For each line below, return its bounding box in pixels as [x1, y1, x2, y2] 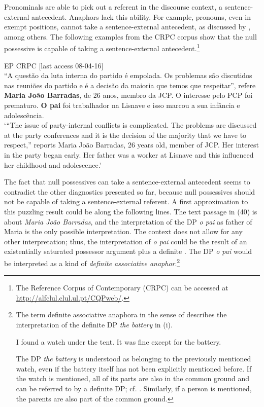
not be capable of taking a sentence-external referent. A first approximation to [4, 196, 248, 207]
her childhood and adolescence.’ [4, 159, 102, 170]
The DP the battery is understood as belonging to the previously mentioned [16, 353, 251, 364]
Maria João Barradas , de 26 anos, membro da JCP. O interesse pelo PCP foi [4, 90, 253, 100]
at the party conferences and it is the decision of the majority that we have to [4, 129, 247, 140]
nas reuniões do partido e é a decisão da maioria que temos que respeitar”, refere [4, 80, 256, 90]
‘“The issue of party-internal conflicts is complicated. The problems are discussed [4, 120, 257, 130]
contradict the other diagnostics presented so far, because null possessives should [4, 186, 255, 197]
